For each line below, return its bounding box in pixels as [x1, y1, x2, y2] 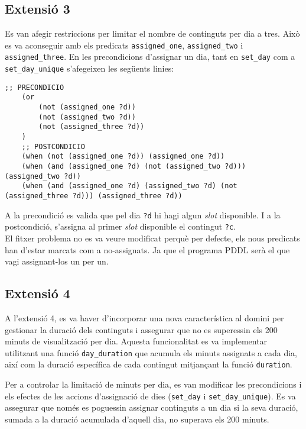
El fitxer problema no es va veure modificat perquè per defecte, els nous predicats [5, 231, 300, 244]
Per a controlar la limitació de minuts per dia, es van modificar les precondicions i [5, 378, 302, 391]
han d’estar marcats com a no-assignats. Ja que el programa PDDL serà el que [5, 243, 290, 256]
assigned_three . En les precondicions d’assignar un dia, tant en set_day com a [5, 50, 295, 63]
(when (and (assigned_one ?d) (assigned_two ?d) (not [21, 182, 237, 191]
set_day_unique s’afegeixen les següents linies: [5, 62, 174, 75]
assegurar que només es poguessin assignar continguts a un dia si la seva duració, [5, 401, 298, 414]
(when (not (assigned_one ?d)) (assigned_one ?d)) [21, 152, 225, 161]
